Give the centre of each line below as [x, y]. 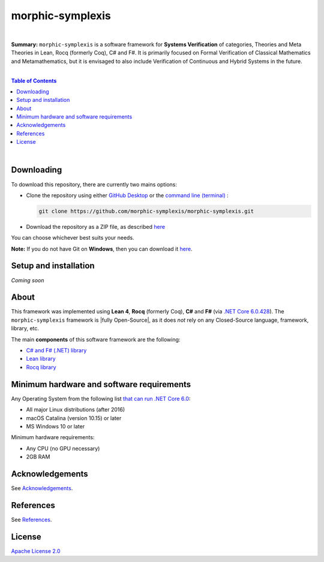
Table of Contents [34, 80]
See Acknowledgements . [42, 488]
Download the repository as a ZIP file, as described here [95, 226]
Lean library [41, 359]
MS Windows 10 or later [55, 426]
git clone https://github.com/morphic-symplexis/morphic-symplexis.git [146, 211]
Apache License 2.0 [36, 551]
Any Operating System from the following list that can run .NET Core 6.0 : [101, 398]
